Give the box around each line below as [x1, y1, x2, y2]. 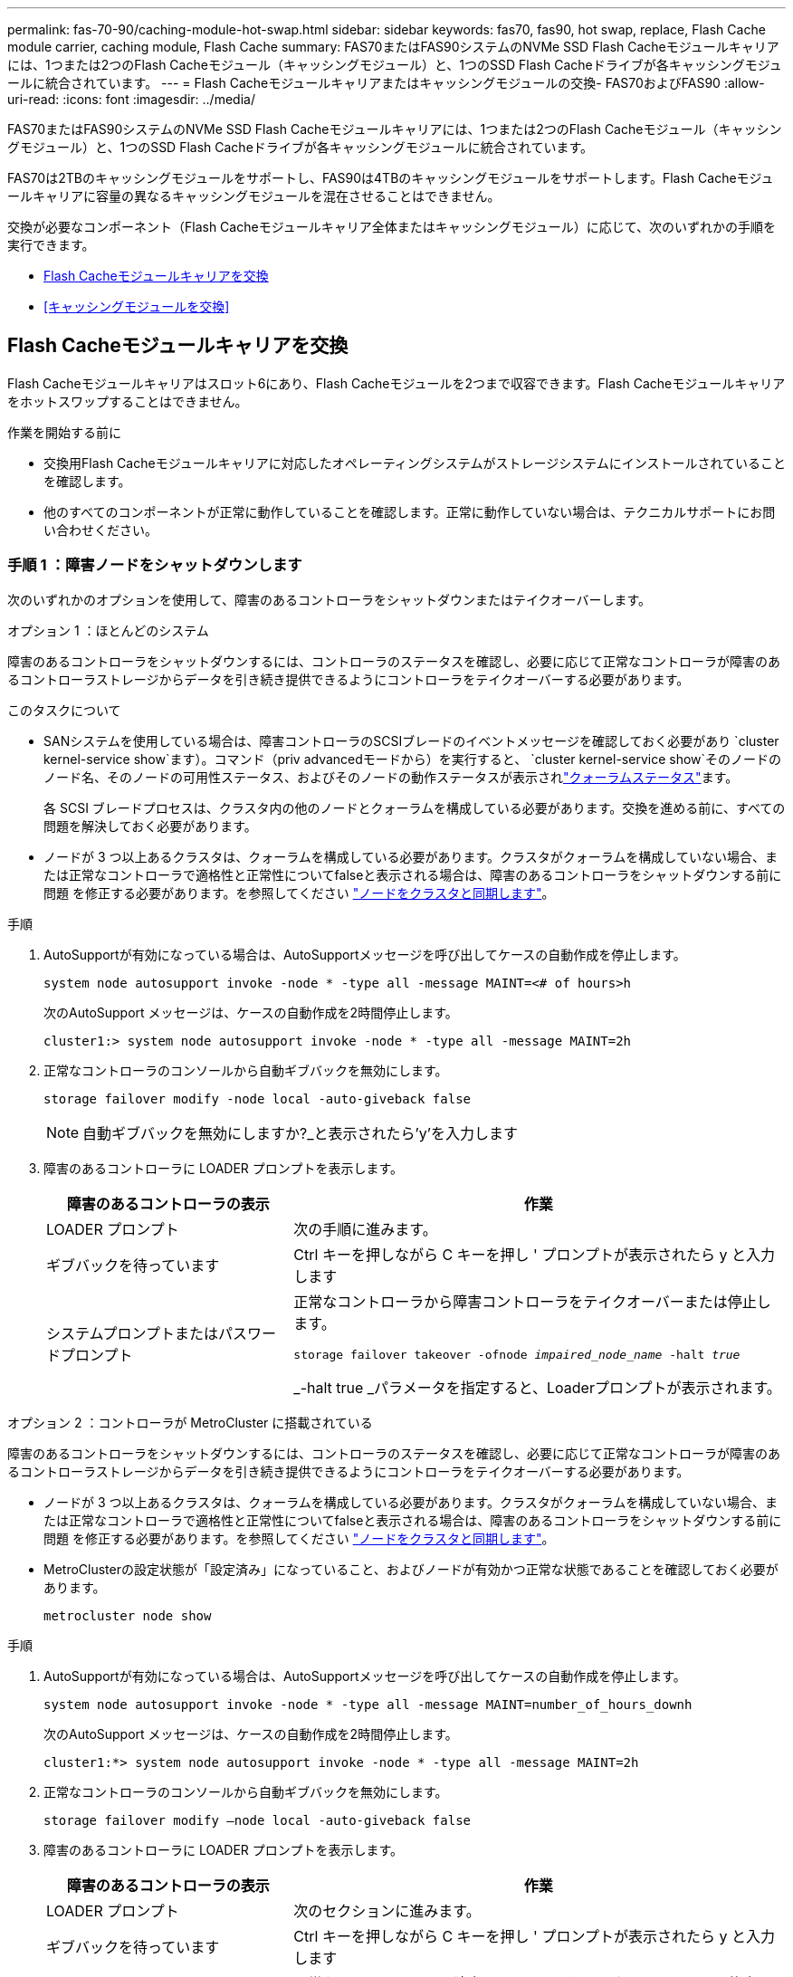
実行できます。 [7, 237, 95, 253]
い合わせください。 [43, 521, 158, 538]
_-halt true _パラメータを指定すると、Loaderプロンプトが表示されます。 [293, 1378, 781, 1397]
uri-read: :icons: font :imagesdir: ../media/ [7, 91, 255, 107]
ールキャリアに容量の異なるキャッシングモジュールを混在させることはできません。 [7, 188, 501, 204]
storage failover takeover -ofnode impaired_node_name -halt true [293, 1347, 740, 1361]
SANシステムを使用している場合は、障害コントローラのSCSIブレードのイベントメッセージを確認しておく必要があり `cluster [43, 732, 779, 749]
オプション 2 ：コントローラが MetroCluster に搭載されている [7, 1414, 373, 1430]
